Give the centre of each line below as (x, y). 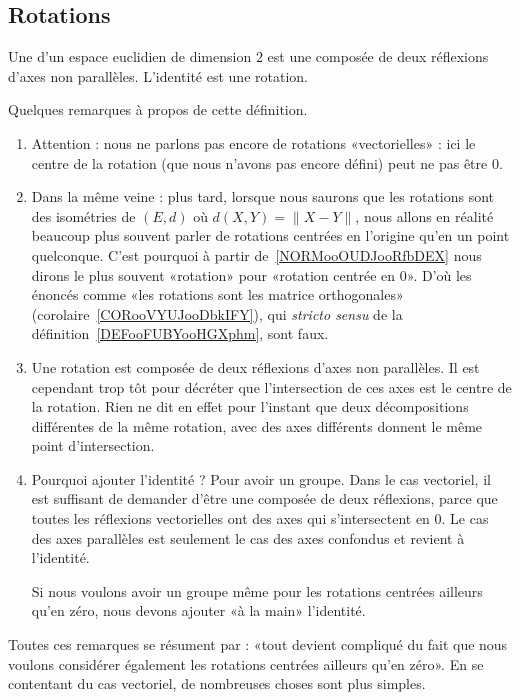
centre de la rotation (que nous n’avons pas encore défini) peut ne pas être (259, 162)
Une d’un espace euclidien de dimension (130, 56)
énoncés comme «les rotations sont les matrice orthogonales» (217, 294)
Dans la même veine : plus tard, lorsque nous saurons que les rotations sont (263, 196)
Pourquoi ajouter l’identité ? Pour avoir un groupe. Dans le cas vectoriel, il (261, 478)
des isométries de (83, 215)
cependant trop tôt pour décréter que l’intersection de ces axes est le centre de (271, 386)
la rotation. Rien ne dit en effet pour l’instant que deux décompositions (250, 406)
